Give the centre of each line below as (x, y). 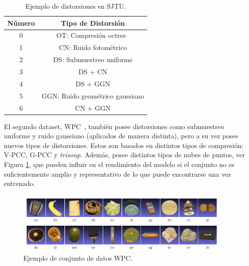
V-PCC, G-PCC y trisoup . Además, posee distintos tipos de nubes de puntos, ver (124, 155)
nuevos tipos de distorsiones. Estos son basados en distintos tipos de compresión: (124, 145)
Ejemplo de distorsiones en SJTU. (76, 6)
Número (21, 23)
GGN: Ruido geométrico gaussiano (93, 95)
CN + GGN (93, 108)
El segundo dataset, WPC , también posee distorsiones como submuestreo (114, 126)
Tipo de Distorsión (93, 23)
